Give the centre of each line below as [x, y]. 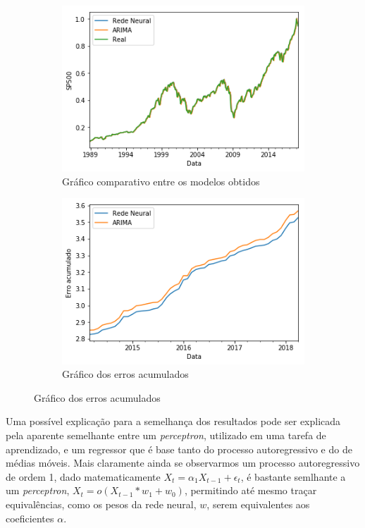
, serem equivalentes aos [258, 504]
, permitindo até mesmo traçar [250, 490]
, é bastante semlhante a [293, 476]
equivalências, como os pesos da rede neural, [101, 504]
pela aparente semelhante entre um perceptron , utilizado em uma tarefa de [166, 435]
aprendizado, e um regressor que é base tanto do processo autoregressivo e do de [179, 449]
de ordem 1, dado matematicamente [83, 476]
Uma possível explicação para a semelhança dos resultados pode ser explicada [173, 421]
